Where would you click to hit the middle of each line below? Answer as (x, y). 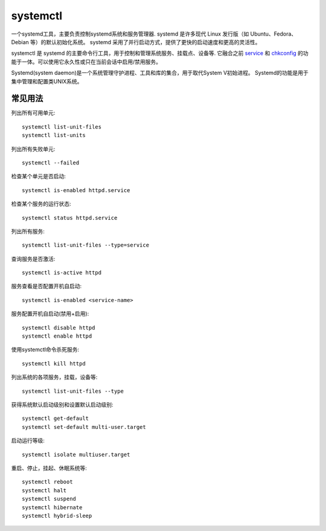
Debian (20, 42)
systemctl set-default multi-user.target (84, 427)
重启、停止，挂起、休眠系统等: (49, 468)
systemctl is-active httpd (62, 273)
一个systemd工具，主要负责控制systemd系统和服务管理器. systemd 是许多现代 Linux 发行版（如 (130, 34)
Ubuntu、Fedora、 (273, 34)
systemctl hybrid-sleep (57, 516)
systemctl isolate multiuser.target (76, 454)
